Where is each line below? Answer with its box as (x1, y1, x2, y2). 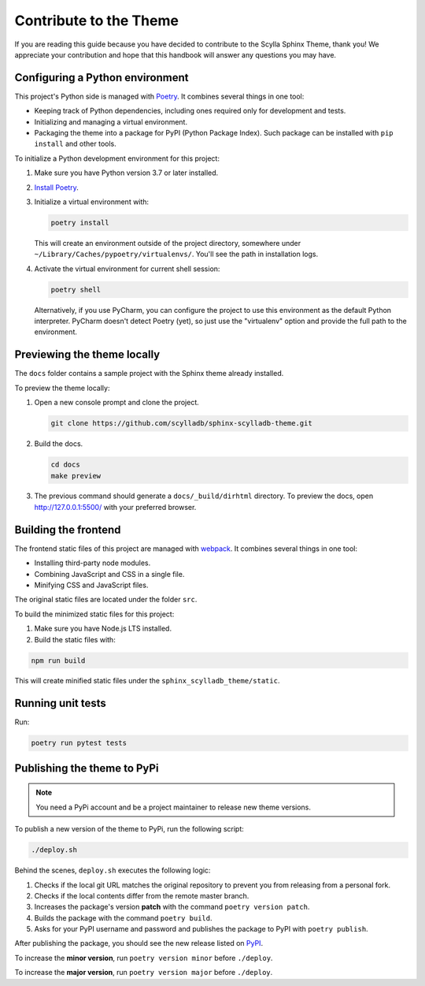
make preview (50, 471, 102, 480)
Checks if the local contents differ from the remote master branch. (34, 891, 249, 900)
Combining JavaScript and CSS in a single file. (34, 569, 185, 579)
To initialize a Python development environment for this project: (14, 154, 220, 163)
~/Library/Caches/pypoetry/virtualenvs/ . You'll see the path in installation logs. (34, 249, 319, 259)
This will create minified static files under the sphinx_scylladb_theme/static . (14, 676, 280, 686)
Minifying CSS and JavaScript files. (34, 580, 149, 590)
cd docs (50, 460, 80, 469)
